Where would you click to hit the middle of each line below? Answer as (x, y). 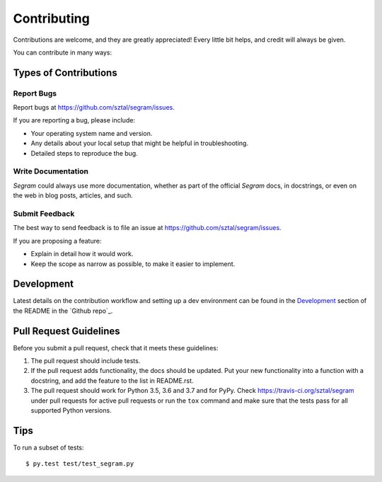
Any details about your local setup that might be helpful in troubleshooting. (140, 143)
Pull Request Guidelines (66, 331)
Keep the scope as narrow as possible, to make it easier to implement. (133, 264)
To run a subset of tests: (48, 447)
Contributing (51, 18)
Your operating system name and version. (92, 133)
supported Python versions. (71, 411)
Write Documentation (51, 171)
